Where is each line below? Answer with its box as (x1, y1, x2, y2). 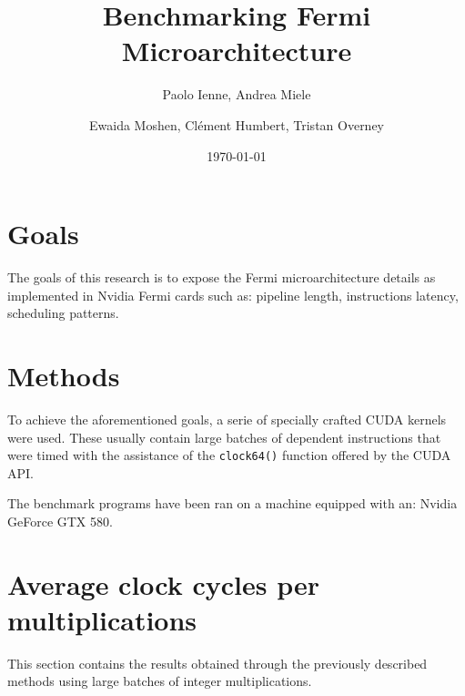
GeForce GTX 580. (7, 511, 113, 530)
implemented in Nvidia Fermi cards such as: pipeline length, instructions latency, (7, 285, 459, 304)
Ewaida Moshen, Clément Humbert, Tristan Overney (88, 115, 385, 134)
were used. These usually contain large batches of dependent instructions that (7, 427, 441, 446)
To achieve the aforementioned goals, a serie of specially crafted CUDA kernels (7, 409, 447, 428)
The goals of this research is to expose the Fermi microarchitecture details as (7, 268, 436, 287)
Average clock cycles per (7, 565, 320, 602)
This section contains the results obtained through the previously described (7, 653, 428, 672)
